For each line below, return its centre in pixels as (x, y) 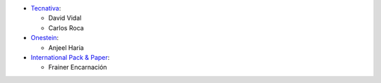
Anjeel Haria (66, 47)
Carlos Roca (66, 27)
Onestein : (45, 38)
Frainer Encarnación (78, 68)
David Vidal (65, 18)
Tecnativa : (46, 8)
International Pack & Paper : (70, 57)
